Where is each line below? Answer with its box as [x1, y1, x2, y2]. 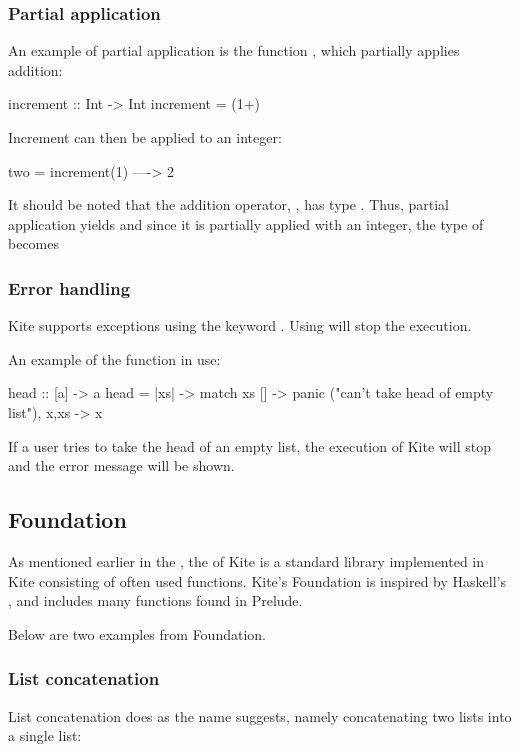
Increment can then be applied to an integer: [8, 127, 282, 147]
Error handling [8, 275, 131, 300]
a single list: [8, 725, 82, 746]
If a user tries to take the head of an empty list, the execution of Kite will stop [8, 435, 491, 456]
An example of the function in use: [8, 348, 221, 369]
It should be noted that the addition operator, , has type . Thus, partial [8, 194, 450, 215]
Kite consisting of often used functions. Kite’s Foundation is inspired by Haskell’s [8, 570, 506, 591]
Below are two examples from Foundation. [8, 623, 266, 644]
